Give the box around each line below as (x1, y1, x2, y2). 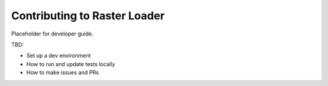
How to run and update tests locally (26, 60, 115, 67)
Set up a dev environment (26, 52, 91, 60)
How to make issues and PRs (26, 69, 100, 76)
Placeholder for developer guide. (11, 30, 94, 37)
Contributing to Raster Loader (11, 9, 165, 22)
